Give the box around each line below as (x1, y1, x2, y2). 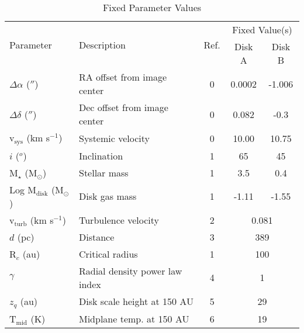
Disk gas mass (79, 189, 137, 203)
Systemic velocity (79, 131, 150, 145)
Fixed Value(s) (232, 23, 292, 36)
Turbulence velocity (79, 213, 159, 227)
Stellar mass (79, 165, 129, 179)
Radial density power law (79, 263, 182, 277)
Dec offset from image (79, 100, 168, 114)
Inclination (79, 148, 123, 162)
